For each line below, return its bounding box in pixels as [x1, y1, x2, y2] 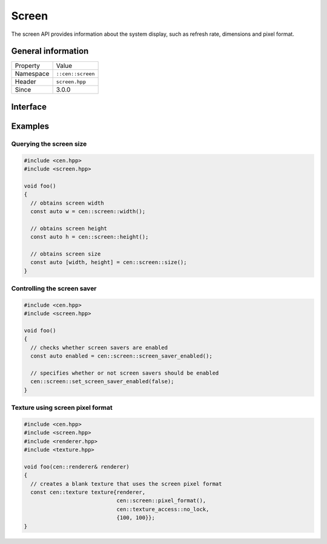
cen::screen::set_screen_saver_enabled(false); [30, 378, 174, 385]
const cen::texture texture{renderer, [30, 489, 145, 496]
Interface [11, 101, 47, 112]
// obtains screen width [30, 199, 104, 206]
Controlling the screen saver [11, 284, 97, 293]
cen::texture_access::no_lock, [116, 506, 210, 512]
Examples [11, 121, 50, 131]
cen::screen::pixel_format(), [116, 497, 206, 504]
